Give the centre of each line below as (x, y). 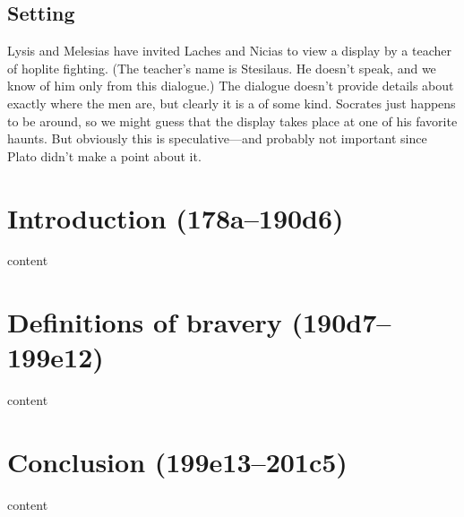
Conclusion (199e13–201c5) (177, 462)
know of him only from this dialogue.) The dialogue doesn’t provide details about (231, 86)
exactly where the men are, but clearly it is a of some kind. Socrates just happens (232, 103)
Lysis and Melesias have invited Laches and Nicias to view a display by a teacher (229, 51)
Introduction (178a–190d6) (176, 217)
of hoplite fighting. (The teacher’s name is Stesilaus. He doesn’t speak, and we (222, 68)
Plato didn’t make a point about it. (104, 155)
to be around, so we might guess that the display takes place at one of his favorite (232, 121)
